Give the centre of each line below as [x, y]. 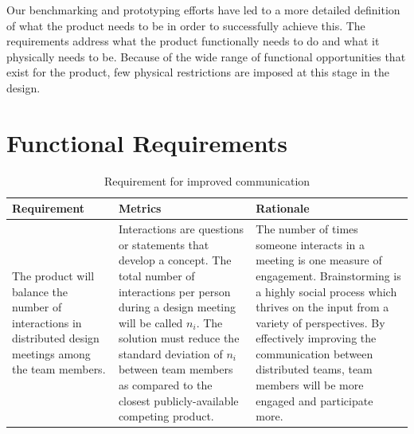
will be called [150, 322]
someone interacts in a [310, 244]
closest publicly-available [178, 400]
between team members [176, 369]
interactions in [47, 322]
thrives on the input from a [322, 307]
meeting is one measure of [319, 260]
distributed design [56, 338]
